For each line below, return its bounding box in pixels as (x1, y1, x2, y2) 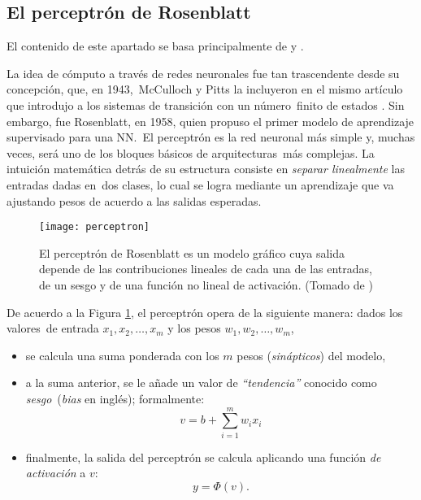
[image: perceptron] (39, 221, 150, 233)
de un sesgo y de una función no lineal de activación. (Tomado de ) (39, 276, 373, 293)
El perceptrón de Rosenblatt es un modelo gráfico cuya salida (39, 244, 345, 261)
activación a (25, 464, 86, 481)
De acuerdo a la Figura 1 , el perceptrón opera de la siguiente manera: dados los (7, 303, 403, 320)
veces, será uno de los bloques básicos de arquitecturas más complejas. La (7, 144, 375, 161)
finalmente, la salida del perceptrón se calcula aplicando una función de (25, 448, 381, 465)
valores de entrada (7, 320, 99, 337)
